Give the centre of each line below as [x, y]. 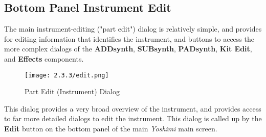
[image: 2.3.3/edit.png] [67, 75]
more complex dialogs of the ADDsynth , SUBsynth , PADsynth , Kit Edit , [128, 49]
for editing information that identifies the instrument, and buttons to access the [129, 38]
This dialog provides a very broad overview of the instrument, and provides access [133, 108]
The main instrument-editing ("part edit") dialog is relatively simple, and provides [133, 29]
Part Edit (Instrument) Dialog [72, 91]
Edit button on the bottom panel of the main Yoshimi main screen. [111, 129]
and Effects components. [44, 58]
